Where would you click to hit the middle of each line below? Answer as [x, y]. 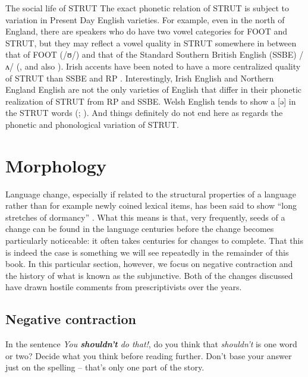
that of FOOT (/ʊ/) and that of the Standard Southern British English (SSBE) [151, 54]
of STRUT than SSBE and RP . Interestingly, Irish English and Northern [140, 78]
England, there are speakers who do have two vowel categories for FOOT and [147, 31]
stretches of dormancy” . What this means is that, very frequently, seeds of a [145, 217]
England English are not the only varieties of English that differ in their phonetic [154, 89]
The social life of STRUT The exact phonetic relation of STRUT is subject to [147, 8]
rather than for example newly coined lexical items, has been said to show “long [151, 205]
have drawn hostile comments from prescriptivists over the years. [124, 287]
